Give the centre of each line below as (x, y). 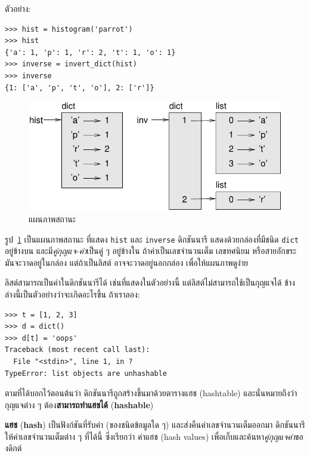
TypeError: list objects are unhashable (86, 373)
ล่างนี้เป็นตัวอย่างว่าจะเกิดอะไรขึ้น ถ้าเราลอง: (72, 294)
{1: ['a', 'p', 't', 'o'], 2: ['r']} (80, 88)
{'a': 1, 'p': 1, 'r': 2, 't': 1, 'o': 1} (90, 52)
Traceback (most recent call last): (77, 350)
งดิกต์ (13, 448)
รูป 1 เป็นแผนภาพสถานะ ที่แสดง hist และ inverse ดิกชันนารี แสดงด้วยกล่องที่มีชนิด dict (152, 239)
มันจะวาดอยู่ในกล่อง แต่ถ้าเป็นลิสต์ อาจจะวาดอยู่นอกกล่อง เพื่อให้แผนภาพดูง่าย (126, 262)
